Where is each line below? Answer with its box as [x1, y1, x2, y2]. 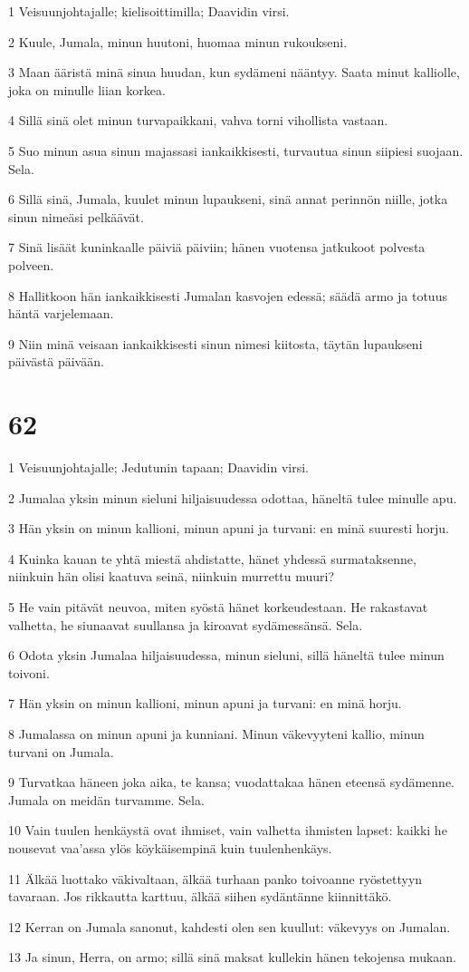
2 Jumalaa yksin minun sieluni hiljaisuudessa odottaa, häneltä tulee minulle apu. [8, 488, 457, 507]
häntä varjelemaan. [8, 304, 114, 323]
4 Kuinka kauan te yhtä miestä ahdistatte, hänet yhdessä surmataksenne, [8, 549, 416, 568]
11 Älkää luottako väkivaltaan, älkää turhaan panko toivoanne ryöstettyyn [8, 869, 423, 888]
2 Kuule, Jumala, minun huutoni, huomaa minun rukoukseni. [8, 32, 348, 51]
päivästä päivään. [8, 352, 104, 371]
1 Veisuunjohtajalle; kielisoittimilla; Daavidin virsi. [8, 2, 290, 20]
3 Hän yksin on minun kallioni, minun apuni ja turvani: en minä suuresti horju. [8, 519, 449, 538]
